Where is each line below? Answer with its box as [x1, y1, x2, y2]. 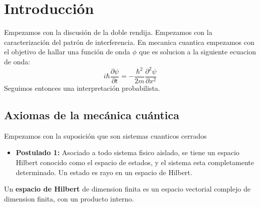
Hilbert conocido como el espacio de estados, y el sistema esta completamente [16, 157, 254, 168]
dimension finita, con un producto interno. [4, 193, 134, 204]
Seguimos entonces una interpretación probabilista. [4, 83, 160, 93]
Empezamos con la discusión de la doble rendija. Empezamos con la [4, 27, 212, 37]
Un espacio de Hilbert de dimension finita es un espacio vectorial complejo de [4, 184, 250, 194]
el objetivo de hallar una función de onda [4, 46, 130, 57]
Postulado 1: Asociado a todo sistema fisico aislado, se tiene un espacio [16, 147, 239, 158]
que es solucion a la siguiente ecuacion [139, 46, 256, 57]
